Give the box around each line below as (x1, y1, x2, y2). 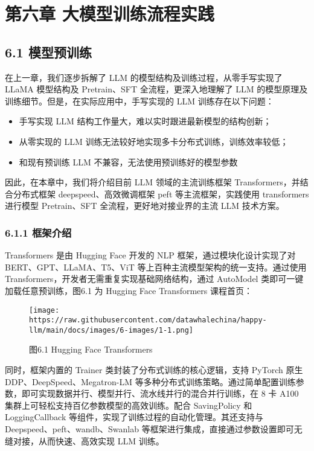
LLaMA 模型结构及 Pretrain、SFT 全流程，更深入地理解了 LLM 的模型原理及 (5, 83, 308, 95)
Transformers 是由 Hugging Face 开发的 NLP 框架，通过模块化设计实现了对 (5, 249, 296, 261)
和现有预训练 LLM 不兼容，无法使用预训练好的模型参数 (19, 155, 238, 168)
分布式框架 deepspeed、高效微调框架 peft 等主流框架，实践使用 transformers (13, 187, 309, 200)
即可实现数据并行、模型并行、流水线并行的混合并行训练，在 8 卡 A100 (21, 387, 299, 400)
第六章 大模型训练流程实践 (5, 1, 214, 26)
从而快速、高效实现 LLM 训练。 (38, 434, 164, 447)
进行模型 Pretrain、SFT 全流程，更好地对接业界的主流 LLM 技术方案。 (5, 199, 284, 212)
